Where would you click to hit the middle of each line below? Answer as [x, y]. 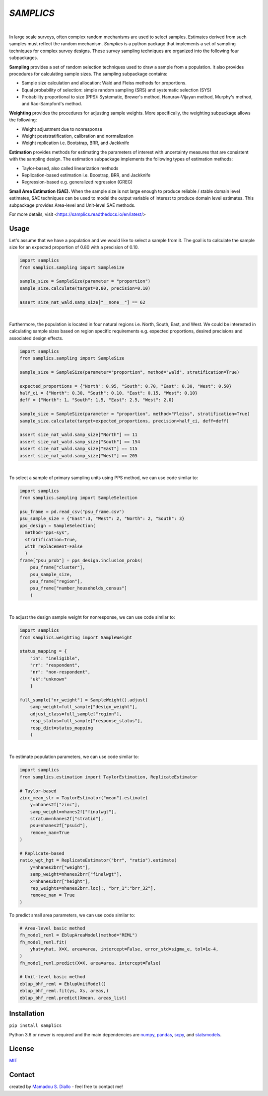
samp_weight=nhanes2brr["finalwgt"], [76, 874]
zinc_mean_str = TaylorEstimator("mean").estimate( [84, 798]
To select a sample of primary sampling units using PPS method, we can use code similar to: [103, 478]
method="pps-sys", [47, 533]
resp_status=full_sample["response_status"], [86, 721]
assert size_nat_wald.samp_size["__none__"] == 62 [83, 302]
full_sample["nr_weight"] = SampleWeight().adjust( [84, 700]
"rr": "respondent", [55, 665]
